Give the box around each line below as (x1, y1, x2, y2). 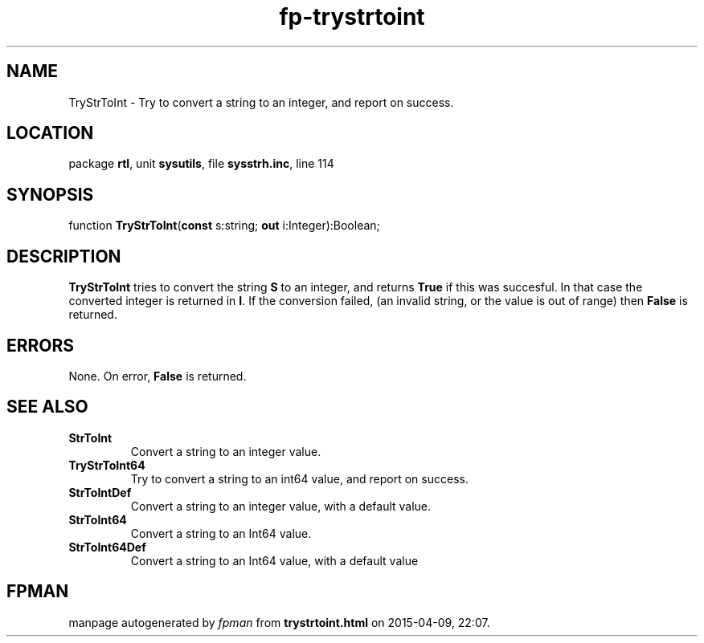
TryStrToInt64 (68, 458, 145, 472)
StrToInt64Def (68, 539, 146, 554)
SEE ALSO (6, 397, 88, 417)
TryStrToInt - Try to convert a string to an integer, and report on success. (68, 95, 454, 109)
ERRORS (6, 335, 75, 356)
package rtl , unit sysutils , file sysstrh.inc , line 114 (68, 157, 334, 171)
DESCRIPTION (6, 246, 121, 267)
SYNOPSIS (6, 184, 94, 205)
